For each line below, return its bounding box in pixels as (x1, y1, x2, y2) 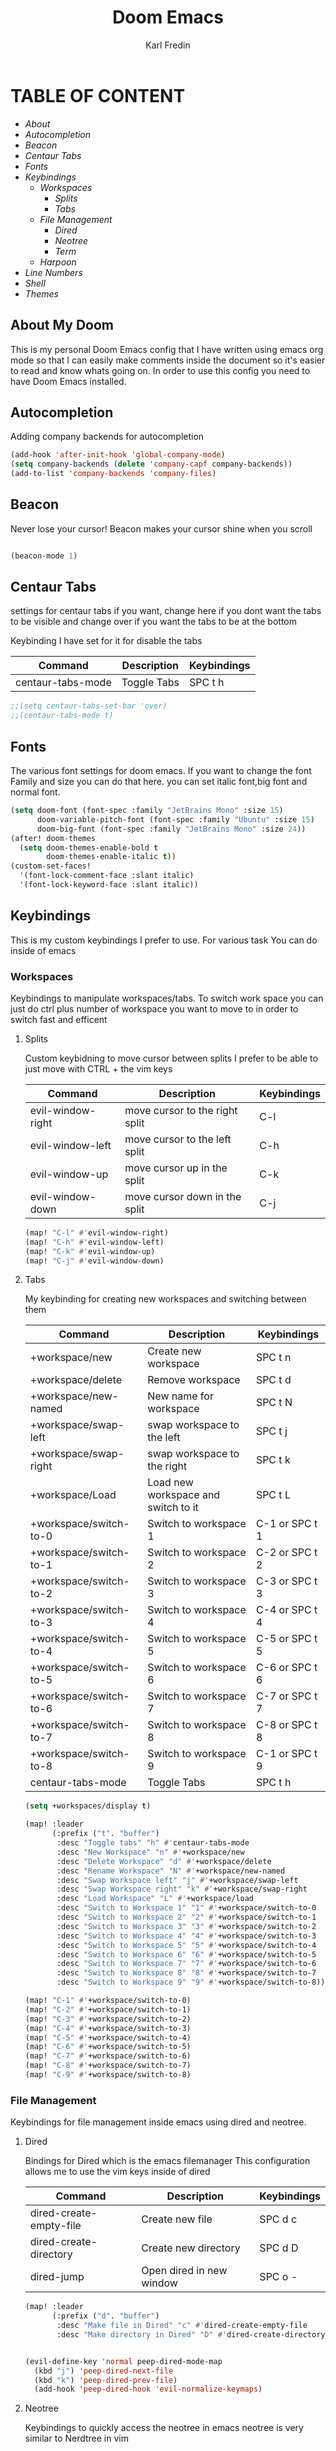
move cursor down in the (124, 1189, 242, 1203)
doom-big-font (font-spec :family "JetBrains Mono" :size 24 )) (36, 824, 307, 834)
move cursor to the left (124, 1132, 232, 1146)
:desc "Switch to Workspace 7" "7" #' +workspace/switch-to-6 (56, 1959, 317, 1969)
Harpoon (39, 256, 77, 268)
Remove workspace (147, 1373, 241, 1387)
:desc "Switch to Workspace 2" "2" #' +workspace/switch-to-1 (56, 1912, 317, 1923)
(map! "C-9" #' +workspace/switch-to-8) (24, 2070, 192, 2080)
